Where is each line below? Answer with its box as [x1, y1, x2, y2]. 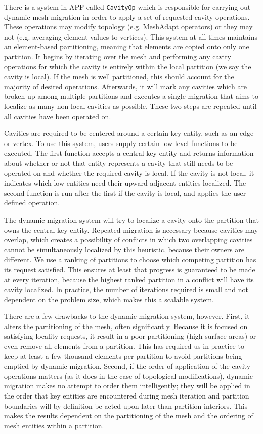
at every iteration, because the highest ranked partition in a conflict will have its [4, 274, 254, 284]
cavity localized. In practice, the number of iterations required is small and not [4, 284, 249, 295]
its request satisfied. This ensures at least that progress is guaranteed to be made [4, 264, 255, 274]
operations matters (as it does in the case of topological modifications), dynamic [4, 370, 253, 381]
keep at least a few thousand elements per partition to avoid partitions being [4, 350, 242, 361]
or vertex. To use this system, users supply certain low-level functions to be [4, 137, 238, 148]
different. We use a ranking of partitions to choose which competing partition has [4, 254, 256, 265]
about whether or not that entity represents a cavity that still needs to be [4, 157, 233, 168]
